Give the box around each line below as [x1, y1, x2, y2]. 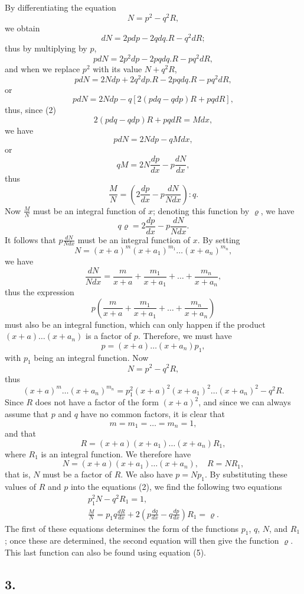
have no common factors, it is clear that [80, 407, 225, 419]
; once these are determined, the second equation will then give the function [5, 534, 279, 547]
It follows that [5, 233, 56, 246]
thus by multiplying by [5, 42, 87, 54]
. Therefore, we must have [138, 330, 232, 342]
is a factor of [86, 330, 132, 342]
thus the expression [5, 286, 74, 298]
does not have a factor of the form [35, 396, 159, 408]
